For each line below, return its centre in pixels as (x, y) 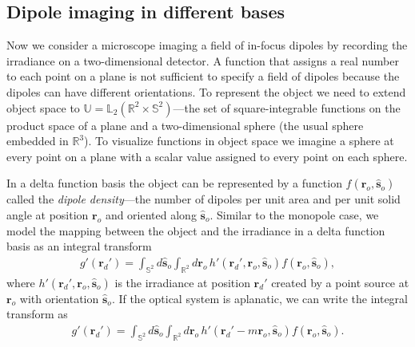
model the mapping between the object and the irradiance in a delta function (196, 230)
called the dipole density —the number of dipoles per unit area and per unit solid (204, 199)
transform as (37, 314)
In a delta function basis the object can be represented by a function (174, 183)
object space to (43, 107)
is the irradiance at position (182, 282)
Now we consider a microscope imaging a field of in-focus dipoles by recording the (207, 45)
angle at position (48, 214)
